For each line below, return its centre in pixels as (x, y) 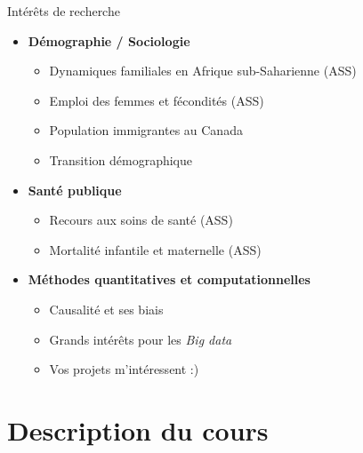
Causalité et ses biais (106, 309)
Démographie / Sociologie (109, 40)
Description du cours (138, 429)
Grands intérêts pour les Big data (141, 339)
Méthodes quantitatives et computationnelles (169, 279)
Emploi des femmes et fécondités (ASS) (157, 100)
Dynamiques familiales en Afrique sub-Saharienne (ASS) (203, 71)
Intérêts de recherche (64, 11)
